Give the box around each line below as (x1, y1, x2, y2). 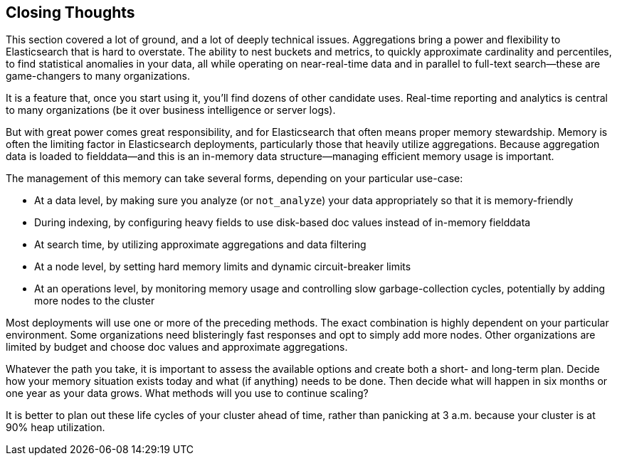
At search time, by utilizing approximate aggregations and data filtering (34, 238, 366, 251)
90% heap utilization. (6, 421, 105, 434)
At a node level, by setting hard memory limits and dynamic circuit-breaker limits (34, 260, 411, 273)
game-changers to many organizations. (6, 70, 191, 83)
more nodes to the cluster (34, 295, 155, 307)
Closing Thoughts (6, 4, 135, 21)
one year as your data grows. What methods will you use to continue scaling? (6, 387, 369, 400)
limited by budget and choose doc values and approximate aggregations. (6, 341, 348, 354)
